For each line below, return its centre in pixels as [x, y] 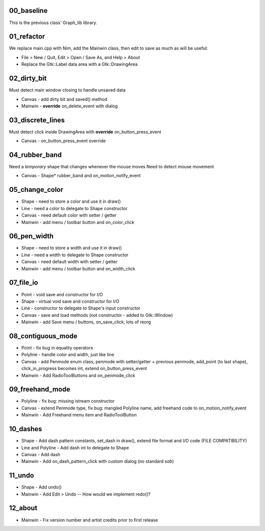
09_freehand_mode [40, 390]
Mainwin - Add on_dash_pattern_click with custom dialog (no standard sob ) [98, 461]
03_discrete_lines [37, 120]
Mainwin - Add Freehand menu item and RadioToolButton [79, 415]
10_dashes [26, 429]
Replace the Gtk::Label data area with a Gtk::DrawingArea [79, 64]
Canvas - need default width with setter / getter [69, 262]
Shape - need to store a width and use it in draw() [72, 248]
